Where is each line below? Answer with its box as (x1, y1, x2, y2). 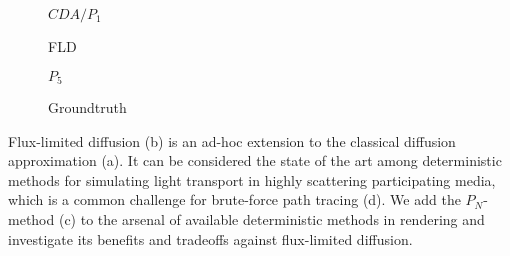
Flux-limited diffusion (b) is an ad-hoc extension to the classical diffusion (8, 130, 456, 151)
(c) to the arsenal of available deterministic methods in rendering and (58, 209, 485, 230)
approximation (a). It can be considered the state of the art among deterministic (8, 150, 502, 171)
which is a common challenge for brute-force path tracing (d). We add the (8, 189, 461, 210)
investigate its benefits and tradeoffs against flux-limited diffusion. (8, 228, 413, 249)
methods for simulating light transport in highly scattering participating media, (8, 169, 496, 190)
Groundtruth (48, 97, 127, 118)
